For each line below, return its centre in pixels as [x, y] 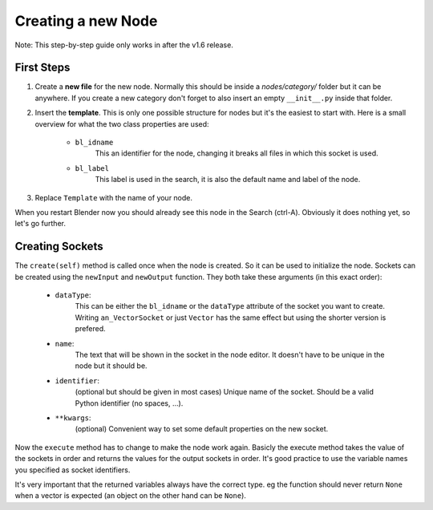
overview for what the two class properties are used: [122, 123]
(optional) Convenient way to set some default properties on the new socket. [202, 429]
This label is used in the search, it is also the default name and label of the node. [228, 180]
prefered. [90, 329]
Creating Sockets [59, 247]
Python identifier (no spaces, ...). [129, 403]
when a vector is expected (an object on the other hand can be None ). [130, 496]
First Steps [42, 68]
